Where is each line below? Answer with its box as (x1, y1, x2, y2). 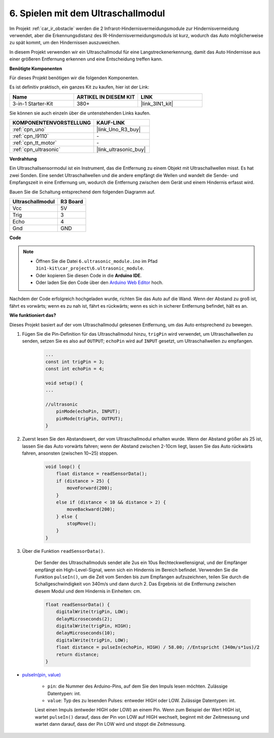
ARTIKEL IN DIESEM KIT (76, 93, 135, 100)
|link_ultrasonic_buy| (96, 146, 146, 153)
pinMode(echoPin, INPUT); (56, 408, 121, 415)
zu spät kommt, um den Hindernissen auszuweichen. (9, 40, 120, 46)
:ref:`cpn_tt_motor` (12, 139, 57, 146)
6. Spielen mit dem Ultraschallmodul (9, 8, 165, 19)
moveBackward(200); (66, 507, 115, 512)
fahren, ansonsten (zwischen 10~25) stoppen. (22, 450, 118, 456)
